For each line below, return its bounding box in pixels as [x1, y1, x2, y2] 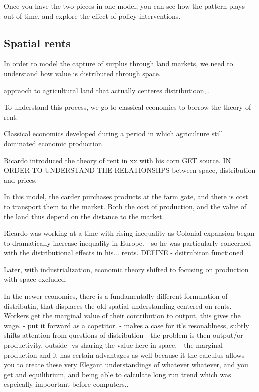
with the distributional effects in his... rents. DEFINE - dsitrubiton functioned [4, 247, 244, 258]
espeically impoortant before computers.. [4, 379, 129, 389]
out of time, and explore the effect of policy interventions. [4, 10, 181, 21]
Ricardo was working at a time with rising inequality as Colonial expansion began [4, 228, 255, 238]
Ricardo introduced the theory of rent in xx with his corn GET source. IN [4, 155, 231, 165]
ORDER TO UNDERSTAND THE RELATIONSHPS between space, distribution [4, 165, 256, 175]
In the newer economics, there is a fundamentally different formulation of [4, 291, 228, 301]
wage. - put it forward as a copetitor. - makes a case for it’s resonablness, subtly [4, 320, 249, 330]
